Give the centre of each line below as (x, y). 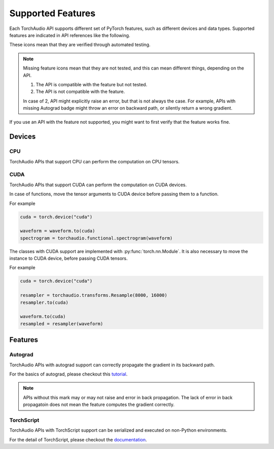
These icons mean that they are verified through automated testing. (80, 45)
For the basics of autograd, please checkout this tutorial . (68, 374)
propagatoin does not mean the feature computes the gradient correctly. (99, 405)
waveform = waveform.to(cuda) (58, 231)
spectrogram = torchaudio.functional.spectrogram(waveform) (96, 238)
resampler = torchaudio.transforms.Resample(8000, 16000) (94, 295)
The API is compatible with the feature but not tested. (91, 84)
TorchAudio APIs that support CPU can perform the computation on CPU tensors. (94, 161)
